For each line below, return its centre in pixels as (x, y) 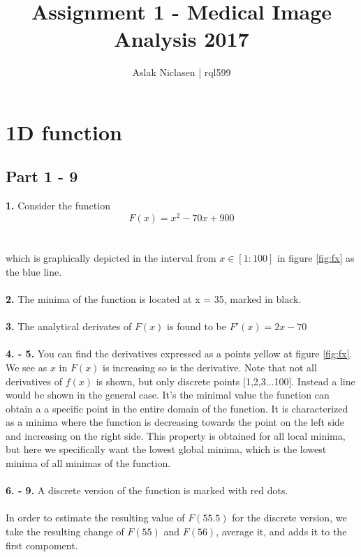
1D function (64, 132)
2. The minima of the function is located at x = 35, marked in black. (154, 298)
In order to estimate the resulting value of (95, 518)
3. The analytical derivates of (69, 326)
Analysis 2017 (182, 39)
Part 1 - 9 (42, 176)
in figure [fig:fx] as (316, 258)
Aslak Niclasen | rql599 (182, 72)
